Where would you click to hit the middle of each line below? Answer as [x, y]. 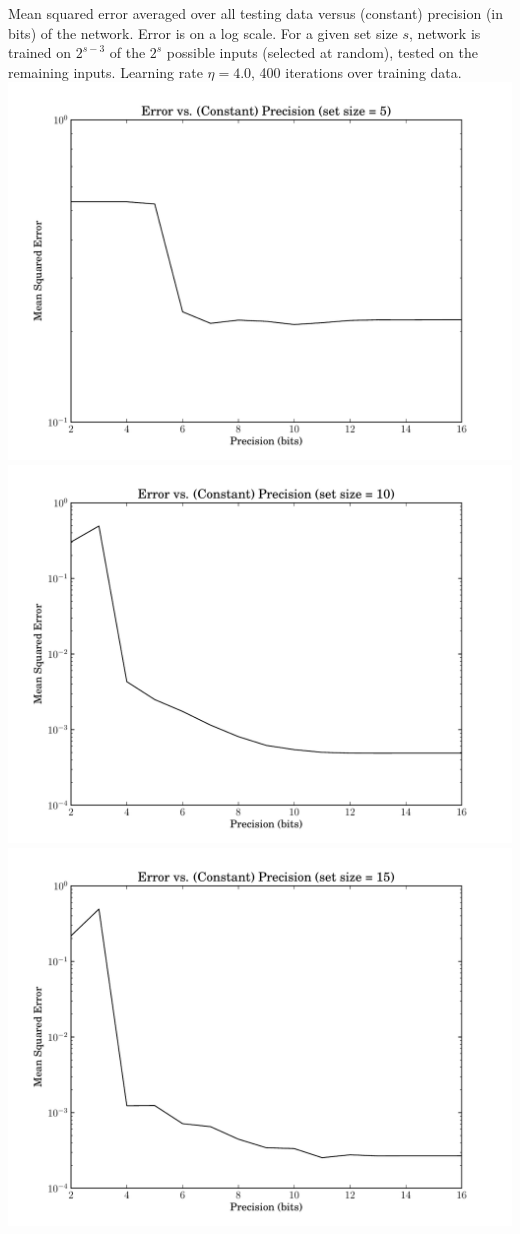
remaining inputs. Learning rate [105, 71]
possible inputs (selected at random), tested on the [322, 52]
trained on [40, 52]
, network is [445, 32]
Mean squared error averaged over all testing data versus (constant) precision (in [256, 13]
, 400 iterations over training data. [356, 71]
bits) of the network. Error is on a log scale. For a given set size [203, 32]
